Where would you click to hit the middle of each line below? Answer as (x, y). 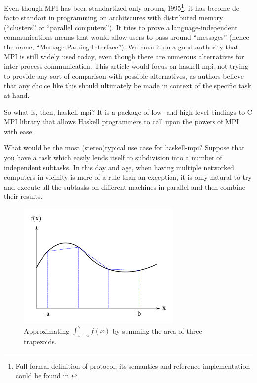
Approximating (47, 330)
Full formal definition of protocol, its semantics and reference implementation (133, 365)
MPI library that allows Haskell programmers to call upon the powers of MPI (122, 121)
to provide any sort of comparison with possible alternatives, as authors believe (124, 75)
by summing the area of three (157, 330)
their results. (23, 196)
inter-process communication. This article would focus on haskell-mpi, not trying (126, 66)
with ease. (19, 131)
